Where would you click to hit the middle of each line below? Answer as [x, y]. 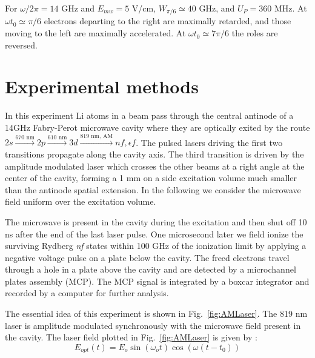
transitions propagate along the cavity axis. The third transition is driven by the [154, 154]
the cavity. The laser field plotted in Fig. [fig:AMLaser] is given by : [131, 337]
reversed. [21, 45]
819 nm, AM [97, 136]
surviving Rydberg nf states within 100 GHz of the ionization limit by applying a [156, 246]
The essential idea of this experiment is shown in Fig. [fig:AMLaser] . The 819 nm [156, 313]
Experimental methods [102, 86]
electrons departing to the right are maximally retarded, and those [167, 21]
